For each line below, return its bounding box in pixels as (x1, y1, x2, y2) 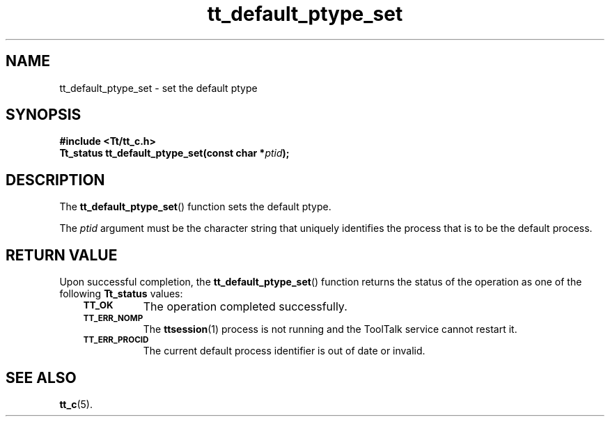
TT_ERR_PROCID (83, 335, 149, 345)
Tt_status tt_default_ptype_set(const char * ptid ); (59, 147, 290, 159)
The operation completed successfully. (143, 299, 347, 314)
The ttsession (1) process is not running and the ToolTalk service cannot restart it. (143, 323, 517, 336)
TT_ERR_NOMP (83, 313, 143, 324)
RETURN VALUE (6, 246, 118, 264)
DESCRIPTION (6, 171, 105, 189)
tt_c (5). (59, 398, 93, 410)
